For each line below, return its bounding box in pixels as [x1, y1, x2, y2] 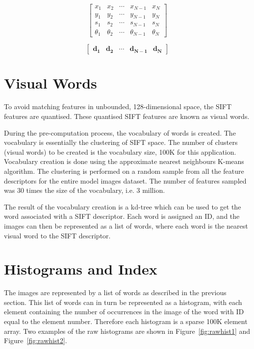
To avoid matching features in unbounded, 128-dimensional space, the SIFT [4, 101, 232, 112]
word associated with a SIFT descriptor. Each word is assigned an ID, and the [4, 211, 240, 221]
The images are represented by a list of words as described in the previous [4, 287, 227, 298]
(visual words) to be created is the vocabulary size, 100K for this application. [4, 146, 236, 157]
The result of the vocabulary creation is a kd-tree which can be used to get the [4, 201, 241, 211]
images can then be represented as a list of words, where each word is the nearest [4, 220, 248, 231]
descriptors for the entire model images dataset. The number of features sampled [4, 175, 247, 186]
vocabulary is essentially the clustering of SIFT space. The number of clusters [4, 137, 238, 147]
